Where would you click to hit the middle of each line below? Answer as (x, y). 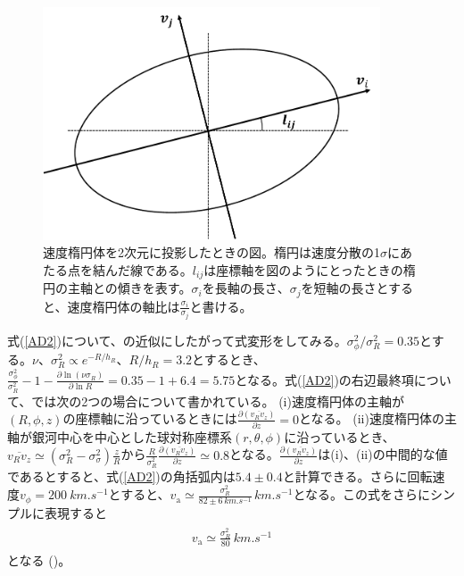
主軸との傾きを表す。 (129, 288)
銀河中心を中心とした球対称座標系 (132, 436)
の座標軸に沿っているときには (150, 418)
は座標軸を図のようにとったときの (303, 269)
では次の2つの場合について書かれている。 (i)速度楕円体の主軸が (218, 401)
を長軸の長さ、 (246, 288)
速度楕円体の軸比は (124, 306)
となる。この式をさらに (361, 494)
